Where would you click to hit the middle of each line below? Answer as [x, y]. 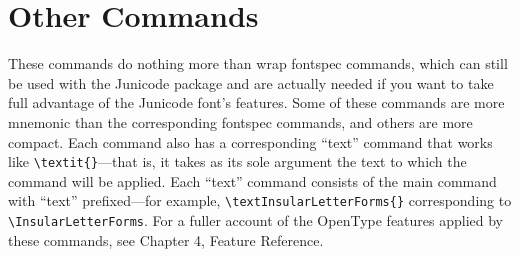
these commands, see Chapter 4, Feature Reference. [166, 239]
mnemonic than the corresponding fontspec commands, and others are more [240, 121]
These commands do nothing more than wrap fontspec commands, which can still [258, 63]
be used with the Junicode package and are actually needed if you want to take [251, 82]
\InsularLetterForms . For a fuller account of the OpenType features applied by [256, 220]
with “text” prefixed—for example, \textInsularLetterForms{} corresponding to [260, 200]
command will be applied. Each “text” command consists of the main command [252, 180]
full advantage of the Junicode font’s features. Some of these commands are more [256, 102]
